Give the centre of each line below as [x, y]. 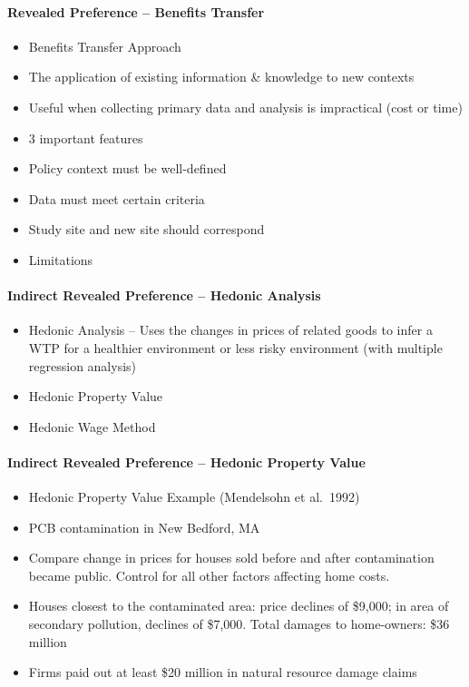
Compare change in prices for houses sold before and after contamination [231, 558]
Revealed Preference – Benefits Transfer [136, 11]
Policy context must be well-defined [127, 168]
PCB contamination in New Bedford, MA [144, 527]
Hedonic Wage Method [92, 426]
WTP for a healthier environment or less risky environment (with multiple [235, 347]
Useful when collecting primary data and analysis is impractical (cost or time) [245, 107]
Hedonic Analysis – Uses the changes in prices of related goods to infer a [230, 330]
